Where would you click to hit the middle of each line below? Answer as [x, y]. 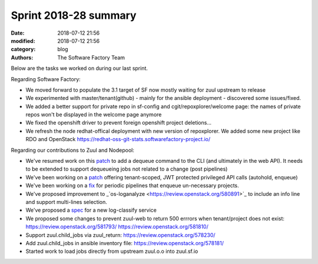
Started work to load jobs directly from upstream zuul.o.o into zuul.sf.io [112, 251]
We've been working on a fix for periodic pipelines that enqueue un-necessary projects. [132, 186]
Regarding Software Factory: [46, 79]
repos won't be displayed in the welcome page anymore [94, 115]
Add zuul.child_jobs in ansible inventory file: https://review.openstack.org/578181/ [125, 243]
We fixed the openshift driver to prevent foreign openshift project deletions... [119, 123]
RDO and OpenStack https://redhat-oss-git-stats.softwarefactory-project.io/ [118, 139]
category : [23, 49]
